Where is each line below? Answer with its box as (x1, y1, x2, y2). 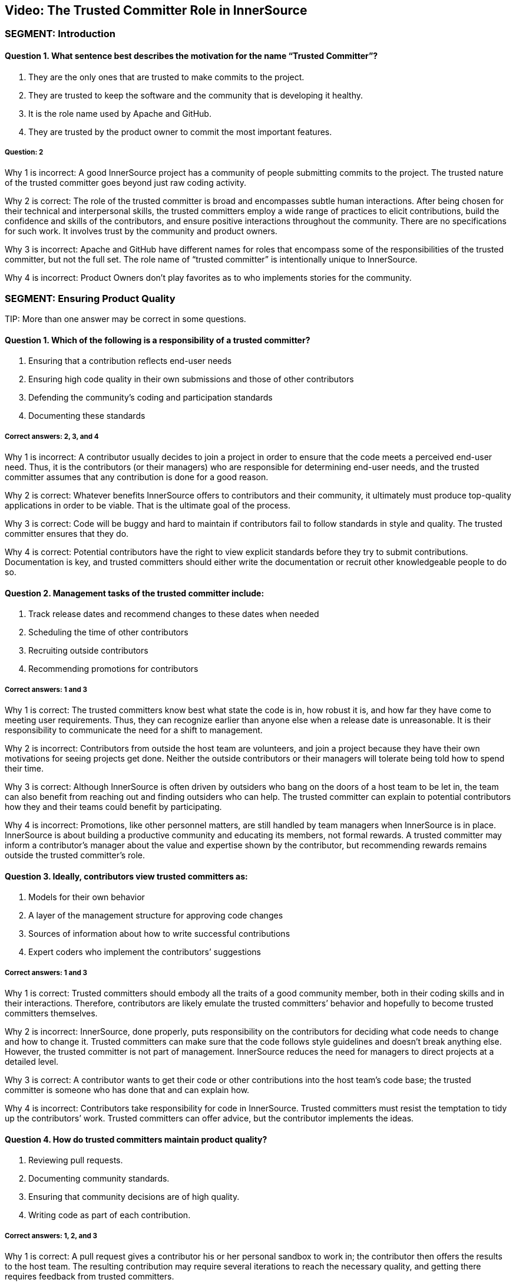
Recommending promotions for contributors (28, 664, 199, 674)
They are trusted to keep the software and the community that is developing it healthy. (28, 90, 363, 100)
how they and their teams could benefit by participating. (5, 802, 222, 812)
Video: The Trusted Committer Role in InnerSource (5, 3, 307, 18)
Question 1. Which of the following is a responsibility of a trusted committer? (5, 334, 310, 345)
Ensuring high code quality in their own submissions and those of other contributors (28, 374, 354, 385)
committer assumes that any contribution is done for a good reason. (5, 472, 269, 483)
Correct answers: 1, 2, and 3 (5, 1231, 98, 1240)
